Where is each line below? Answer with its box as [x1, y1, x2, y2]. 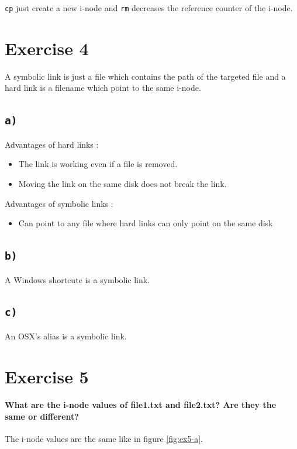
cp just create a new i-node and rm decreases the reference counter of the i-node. [5, 2, 293, 13]
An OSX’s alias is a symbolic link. [5, 329, 127, 342]
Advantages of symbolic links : [5, 197, 113, 209]
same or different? [5, 410, 79, 423]
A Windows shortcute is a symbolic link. [5, 273, 150, 285]
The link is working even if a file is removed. [18, 158, 178, 170]
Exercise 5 [5, 364, 89, 388]
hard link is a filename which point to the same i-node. [5, 81, 201, 94]
